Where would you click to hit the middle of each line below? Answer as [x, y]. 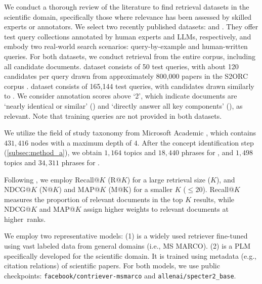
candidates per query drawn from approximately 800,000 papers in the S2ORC [126, 76]
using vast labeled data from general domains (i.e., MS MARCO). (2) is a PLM [127, 246]
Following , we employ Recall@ [52, 179]
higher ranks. [25, 219]
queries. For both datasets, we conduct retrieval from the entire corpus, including [130, 56]
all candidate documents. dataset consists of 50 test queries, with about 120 [121, 66]
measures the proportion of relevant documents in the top [94, 199]
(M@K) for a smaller [141, 189]
